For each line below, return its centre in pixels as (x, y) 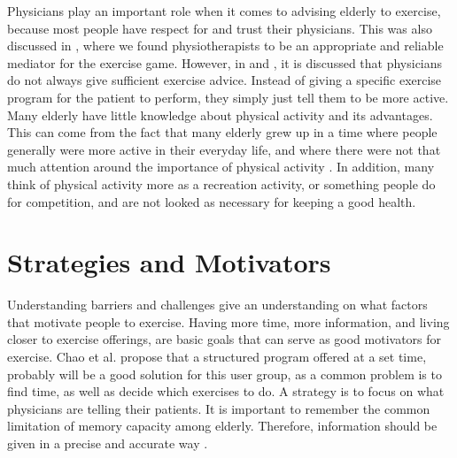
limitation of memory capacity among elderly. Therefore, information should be (222, 426)
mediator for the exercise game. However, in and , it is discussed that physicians (225, 62)
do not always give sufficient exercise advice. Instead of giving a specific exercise (225, 80)
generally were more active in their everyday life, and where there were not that (224, 149)
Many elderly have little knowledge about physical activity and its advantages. (220, 114)
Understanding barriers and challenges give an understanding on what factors (217, 305)
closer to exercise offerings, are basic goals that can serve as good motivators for (225, 339)
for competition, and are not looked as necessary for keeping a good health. (212, 201)
